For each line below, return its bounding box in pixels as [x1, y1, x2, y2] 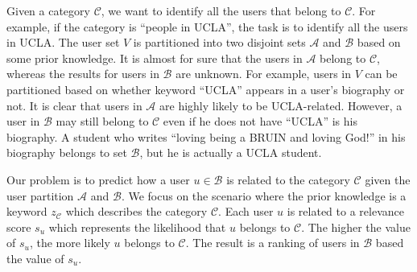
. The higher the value [301, 218, 411, 235]
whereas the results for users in [6, 65, 159, 82]
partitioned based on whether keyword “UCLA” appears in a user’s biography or [6, 80, 405, 97]
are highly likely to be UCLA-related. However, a [159, 97, 403, 113]
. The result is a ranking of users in [185, 234, 360, 251]
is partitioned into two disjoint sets [133, 34, 306, 51]
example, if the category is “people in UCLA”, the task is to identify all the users [6, 18, 408, 35]
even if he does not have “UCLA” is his [163, 113, 357, 130]
